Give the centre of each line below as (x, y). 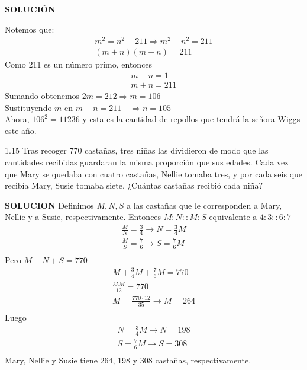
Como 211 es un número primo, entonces (79, 64)
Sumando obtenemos (42, 95)
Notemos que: (30, 29)
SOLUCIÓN (30, 9)
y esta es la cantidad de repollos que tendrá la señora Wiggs (191, 119)
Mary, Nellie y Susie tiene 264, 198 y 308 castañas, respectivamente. (128, 360)
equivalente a (233, 218)
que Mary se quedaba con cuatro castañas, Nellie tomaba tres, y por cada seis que (154, 173)
